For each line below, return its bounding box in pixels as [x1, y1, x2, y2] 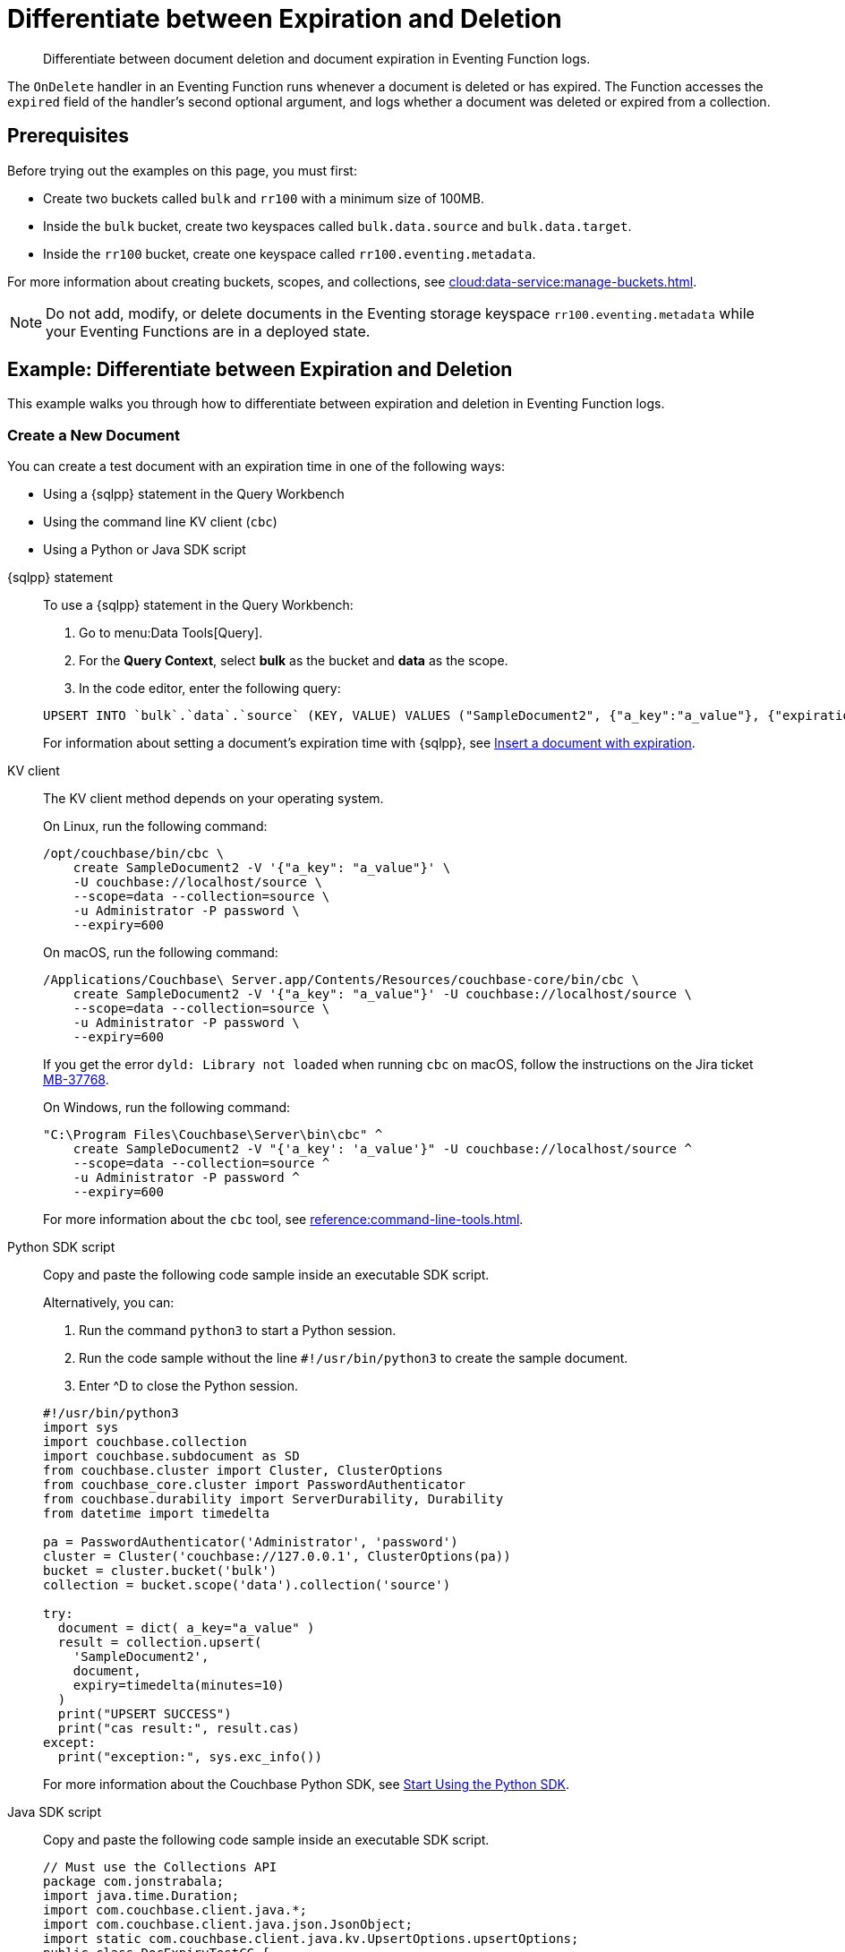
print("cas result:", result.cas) [57, 1721, 300, 1736]
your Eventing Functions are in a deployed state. [46, 321, 371, 340]
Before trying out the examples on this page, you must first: [7, 162, 357, 178]
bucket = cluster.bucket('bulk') [43, 1563, 277, 1579]
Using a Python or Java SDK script [43, 542, 246, 558]
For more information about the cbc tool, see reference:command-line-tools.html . [43, 1211, 524, 1228]
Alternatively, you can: [43, 1295, 175, 1311]
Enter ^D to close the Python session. [79, 1378, 299, 1394]
